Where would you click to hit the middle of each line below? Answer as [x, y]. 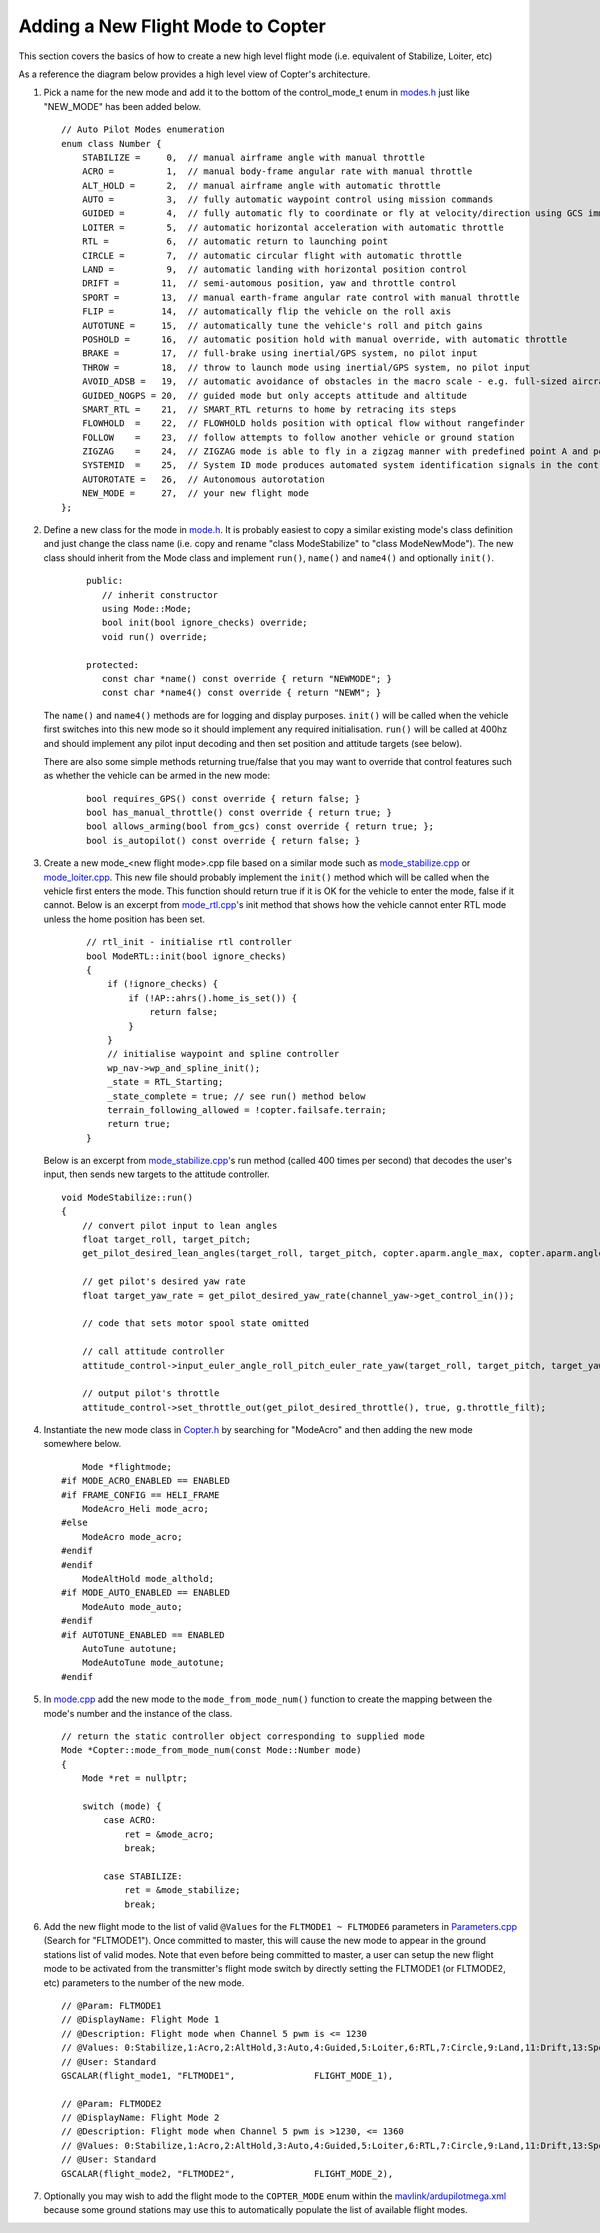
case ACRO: [130, 1820]
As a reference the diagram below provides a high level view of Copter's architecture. [194, 74]
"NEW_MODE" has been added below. [122, 106]
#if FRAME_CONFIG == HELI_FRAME [140, 1494]
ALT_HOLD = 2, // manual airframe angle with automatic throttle [261, 185]
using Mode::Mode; [146, 608]
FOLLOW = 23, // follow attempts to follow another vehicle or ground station [298, 437]
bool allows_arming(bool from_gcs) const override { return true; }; [260, 826]
